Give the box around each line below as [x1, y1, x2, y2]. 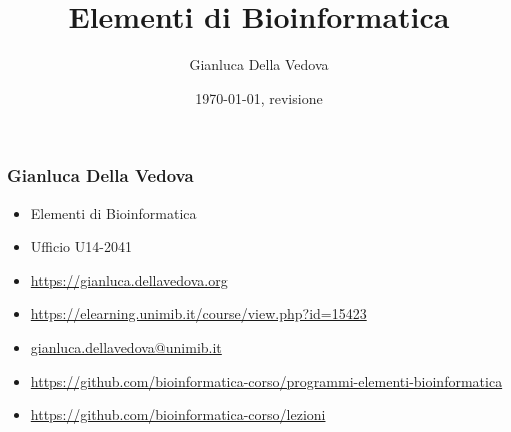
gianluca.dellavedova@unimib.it [30, 336, 222, 357]
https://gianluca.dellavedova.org [30, 269, 228, 290]
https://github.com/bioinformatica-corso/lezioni [30, 404, 326, 425]
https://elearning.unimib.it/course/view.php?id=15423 [30, 303, 367, 324]
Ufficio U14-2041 [30, 236, 132, 257]
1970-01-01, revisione [195, 87, 323, 108]
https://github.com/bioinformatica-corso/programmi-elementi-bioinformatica [30, 370, 503, 391]
